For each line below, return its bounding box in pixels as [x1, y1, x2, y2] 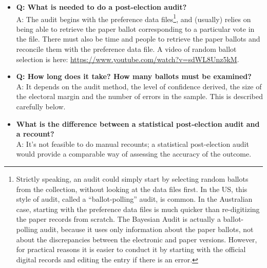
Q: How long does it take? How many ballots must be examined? [16, 71, 252, 82]
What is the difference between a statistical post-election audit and [16, 118, 260, 129]
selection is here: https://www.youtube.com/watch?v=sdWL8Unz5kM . [16, 53, 239, 64]
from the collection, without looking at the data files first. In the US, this [16, 183, 247, 194]
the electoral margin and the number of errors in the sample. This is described [16, 91, 263, 102]
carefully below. [16, 101, 66, 111]
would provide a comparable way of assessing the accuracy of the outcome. [16, 148, 252, 159]
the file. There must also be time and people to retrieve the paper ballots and [16, 33, 260, 44]
